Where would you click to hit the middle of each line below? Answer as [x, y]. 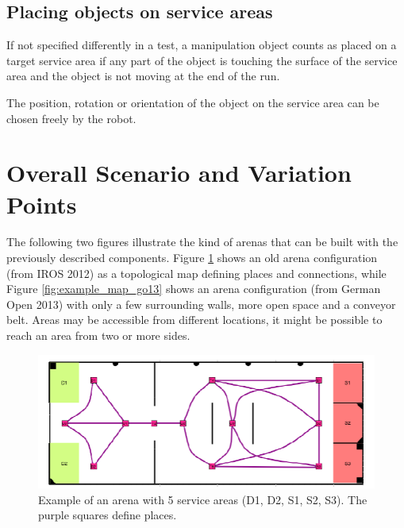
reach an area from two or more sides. [98, 335]
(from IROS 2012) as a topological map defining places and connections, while [196, 273]
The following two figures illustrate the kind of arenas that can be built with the [202, 242]
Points [42, 204]
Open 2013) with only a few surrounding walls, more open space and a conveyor [201, 304]
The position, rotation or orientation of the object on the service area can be [193, 102]
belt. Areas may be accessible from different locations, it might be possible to [194, 320]
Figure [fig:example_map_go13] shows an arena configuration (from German [194, 289]
